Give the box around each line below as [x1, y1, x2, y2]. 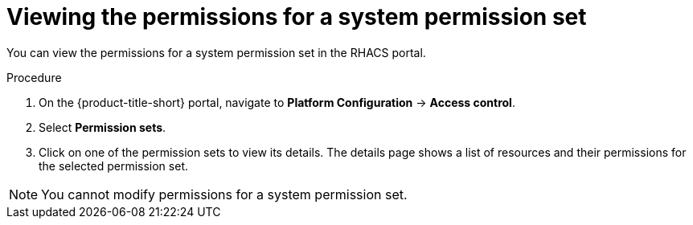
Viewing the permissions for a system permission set [6, 3, 587, 31]
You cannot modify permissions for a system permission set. [41, 186, 408, 202]
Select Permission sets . [39, 120, 166, 134]
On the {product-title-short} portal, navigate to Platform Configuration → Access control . [39, 95, 515, 109]
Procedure [6, 70, 62, 84]
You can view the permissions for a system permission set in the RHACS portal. [6, 45, 426, 59]
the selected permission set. [39, 158, 188, 173]
